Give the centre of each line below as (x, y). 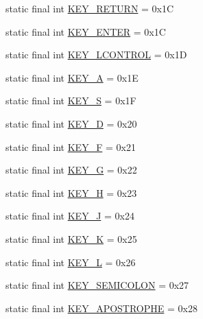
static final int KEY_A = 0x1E (72, 77)
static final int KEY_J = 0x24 (70, 216)
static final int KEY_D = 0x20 (71, 123)
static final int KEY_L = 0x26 (71, 262)
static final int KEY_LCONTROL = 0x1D (96, 55)
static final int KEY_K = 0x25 (71, 238)
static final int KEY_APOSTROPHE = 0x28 (101, 308)
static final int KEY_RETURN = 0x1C (90, 8)
